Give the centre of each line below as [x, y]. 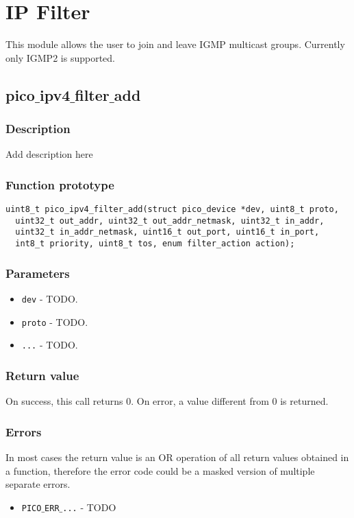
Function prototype [60, 184]
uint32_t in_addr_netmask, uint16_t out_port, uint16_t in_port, [167, 232]
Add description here [49, 154]
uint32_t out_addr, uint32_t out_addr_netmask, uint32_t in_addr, [170, 221]
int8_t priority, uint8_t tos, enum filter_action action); [155, 244]
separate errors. [38, 484]
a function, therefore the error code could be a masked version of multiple [160, 470]
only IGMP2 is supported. [60, 57]
